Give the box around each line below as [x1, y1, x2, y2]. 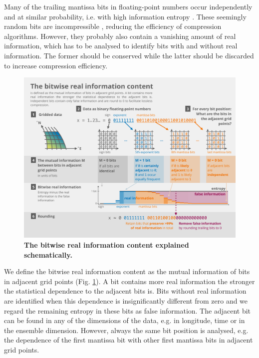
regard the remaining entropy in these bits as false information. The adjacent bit [4, 305, 251, 316]
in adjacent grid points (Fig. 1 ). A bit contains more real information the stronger [4, 276, 255, 286]
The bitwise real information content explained [24, 240, 189, 250]
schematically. [24, 249, 72, 260]
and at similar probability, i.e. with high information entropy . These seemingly [4, 11, 247, 21]
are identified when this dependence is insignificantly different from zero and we [4, 296, 248, 306]
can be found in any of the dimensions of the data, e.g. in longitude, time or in [4, 315, 245, 326]
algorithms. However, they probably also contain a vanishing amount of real [4, 30, 236, 41]
